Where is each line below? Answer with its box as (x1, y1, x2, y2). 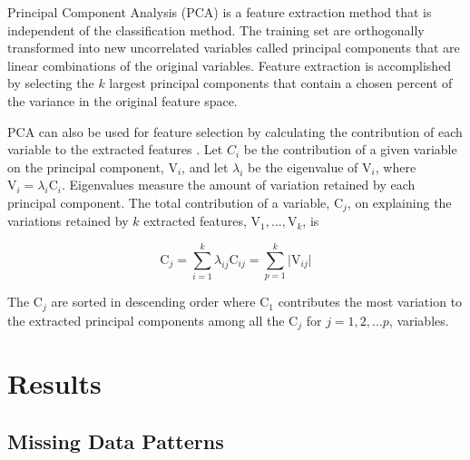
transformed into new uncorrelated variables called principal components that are (7, 38, 460, 57)
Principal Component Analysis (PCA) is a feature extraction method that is (7, 3, 432, 21)
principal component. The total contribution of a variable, (7, 192, 330, 211)
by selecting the (7, 73, 94, 93)
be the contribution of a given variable (243, 140, 457, 159)
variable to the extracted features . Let (7, 140, 223, 159)
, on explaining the (347, 192, 452, 211)
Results (7, 365, 102, 402)
